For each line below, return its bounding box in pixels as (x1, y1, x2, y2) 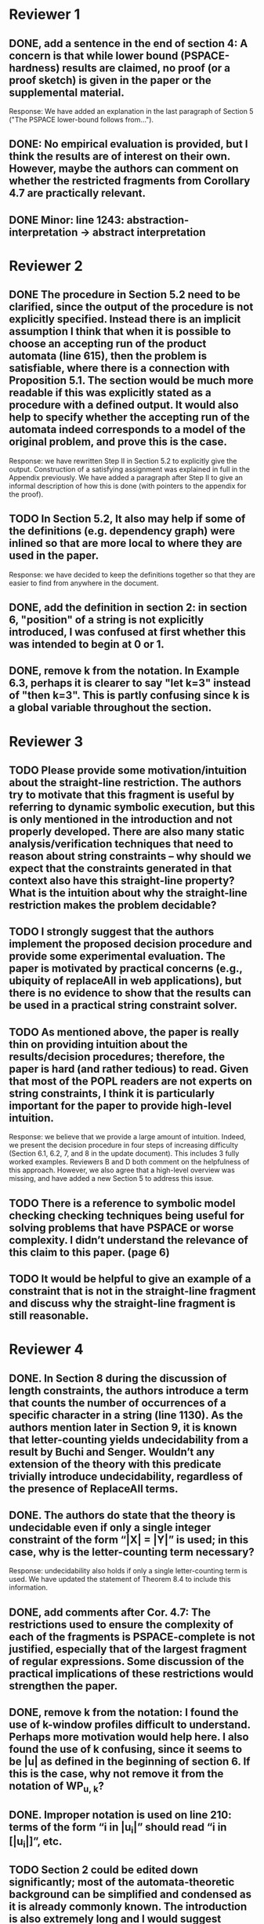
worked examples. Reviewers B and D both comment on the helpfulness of (9, 1157, 250, 1167)
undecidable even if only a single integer (9, 1521, 212, 1534)
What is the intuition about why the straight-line (9, 886, 248, 899)
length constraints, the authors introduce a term (9, 1383, 249, 1397)
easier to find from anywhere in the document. (9, 578, 159, 588)
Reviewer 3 (9, 732, 84, 750)
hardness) (9, 61, 60, 75)
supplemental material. (9, 86, 125, 99)
